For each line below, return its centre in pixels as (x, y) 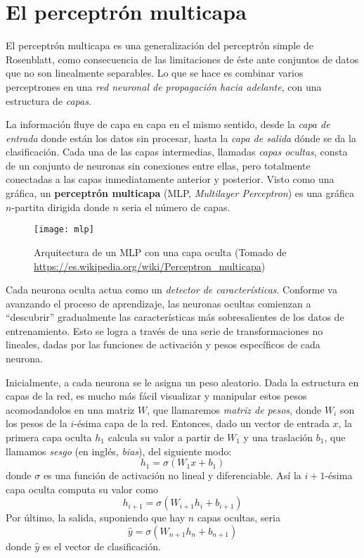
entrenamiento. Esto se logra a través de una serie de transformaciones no (164, 330)
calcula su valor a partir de (166, 437)
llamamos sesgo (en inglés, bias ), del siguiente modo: (119, 451)
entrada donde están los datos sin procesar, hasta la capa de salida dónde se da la (181, 138)
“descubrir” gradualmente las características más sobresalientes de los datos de (175, 317)
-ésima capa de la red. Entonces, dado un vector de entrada (202, 423)
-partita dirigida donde (60, 207)
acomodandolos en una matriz (70, 409)
